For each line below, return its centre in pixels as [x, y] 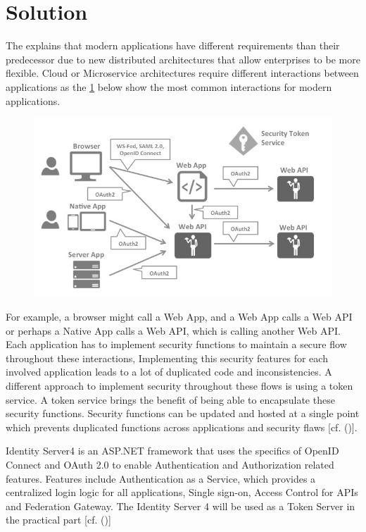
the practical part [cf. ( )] [58, 520]
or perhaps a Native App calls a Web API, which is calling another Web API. [173, 330]
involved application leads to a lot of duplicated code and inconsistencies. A [169, 372]
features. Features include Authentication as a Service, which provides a [161, 478]
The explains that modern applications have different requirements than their [173, 45]
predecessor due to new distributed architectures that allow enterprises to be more [183, 59]
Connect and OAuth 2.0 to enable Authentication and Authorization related [170, 465]
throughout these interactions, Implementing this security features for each [167, 358]
